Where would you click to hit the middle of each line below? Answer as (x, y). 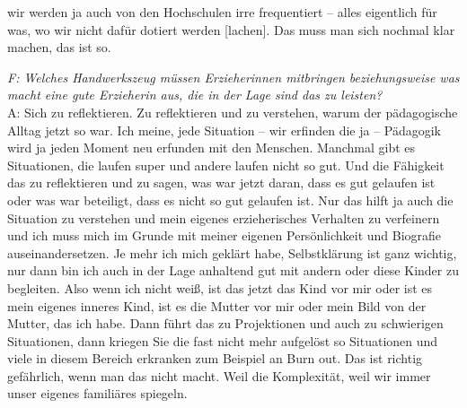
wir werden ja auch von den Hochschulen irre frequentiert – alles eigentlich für (222, 12)
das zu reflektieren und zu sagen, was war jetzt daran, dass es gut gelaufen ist (221, 182)
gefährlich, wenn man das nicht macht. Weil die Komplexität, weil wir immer (219, 375)
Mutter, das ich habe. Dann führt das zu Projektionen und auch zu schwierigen (225, 323)
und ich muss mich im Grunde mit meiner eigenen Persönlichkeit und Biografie (225, 235)
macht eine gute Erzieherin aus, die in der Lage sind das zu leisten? (195, 95)
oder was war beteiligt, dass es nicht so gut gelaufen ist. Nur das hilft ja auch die (230, 200)
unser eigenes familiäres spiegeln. (97, 393)
